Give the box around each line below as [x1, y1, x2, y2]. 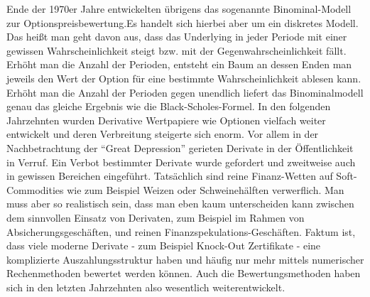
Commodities [6, 182, 64, 197]
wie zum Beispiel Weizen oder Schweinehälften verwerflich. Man [67, 182, 344, 197]
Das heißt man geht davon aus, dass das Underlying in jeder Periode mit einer [6, 29, 347, 44]
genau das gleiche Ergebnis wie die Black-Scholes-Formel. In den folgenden [6, 99, 331, 114]
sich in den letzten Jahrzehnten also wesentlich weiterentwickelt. [6, 279, 285, 294]
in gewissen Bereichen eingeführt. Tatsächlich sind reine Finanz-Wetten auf [6, 168, 333, 183]
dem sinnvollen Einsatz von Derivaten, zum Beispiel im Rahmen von [6, 210, 305, 225]
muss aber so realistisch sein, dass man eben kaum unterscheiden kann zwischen [6, 196, 354, 211]
